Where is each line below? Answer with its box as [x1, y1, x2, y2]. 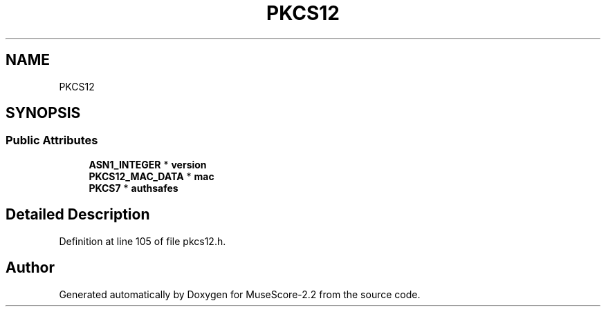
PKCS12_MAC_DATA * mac [89, 170, 214, 182]
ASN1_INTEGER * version [89, 158, 207, 170]
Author [6, 259, 55, 277]
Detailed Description [6, 206, 150, 224]
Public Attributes [6, 133, 98, 148]
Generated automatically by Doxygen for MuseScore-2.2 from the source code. [59, 288, 421, 300]
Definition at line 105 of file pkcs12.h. [59, 235, 226, 247]
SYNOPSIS [6, 104, 81, 122]
